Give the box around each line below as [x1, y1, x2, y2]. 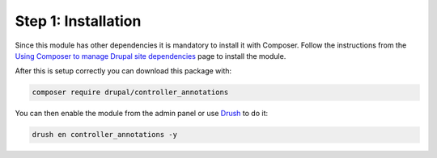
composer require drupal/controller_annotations [32, 88, 229, 97]
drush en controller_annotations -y [32, 130, 178, 139]
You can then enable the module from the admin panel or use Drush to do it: [15, 109, 269, 118]
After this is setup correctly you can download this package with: [15, 66, 232, 76]
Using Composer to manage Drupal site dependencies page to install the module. [15, 51, 286, 60]
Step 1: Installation [15, 12, 142, 30]
